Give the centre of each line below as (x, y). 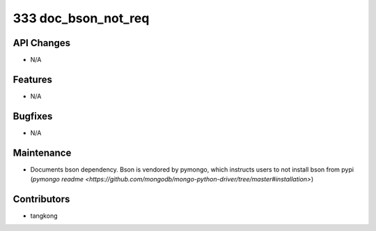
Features (32, 79)
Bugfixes (33, 116)
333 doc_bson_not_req (81, 18)
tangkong (44, 216)
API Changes (42, 43)
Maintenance (42, 152)
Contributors (41, 199)
